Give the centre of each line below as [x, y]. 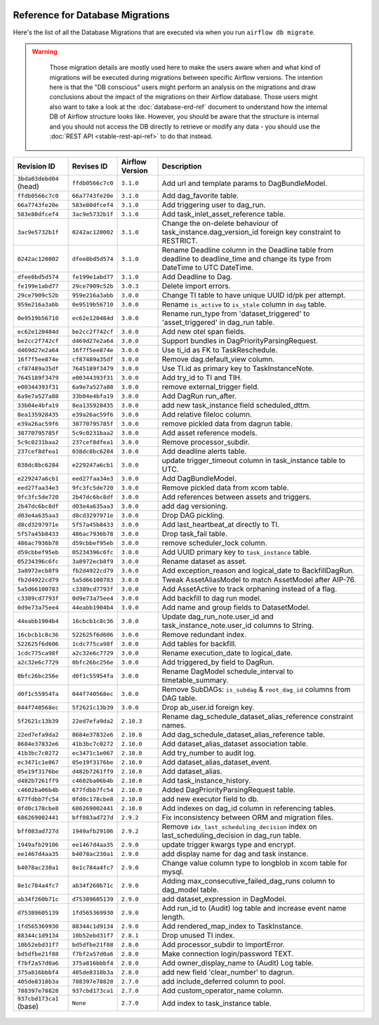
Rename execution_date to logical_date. [227, 653]
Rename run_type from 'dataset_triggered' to [236, 314]
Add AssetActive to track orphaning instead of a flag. [250, 589]
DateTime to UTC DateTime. [208, 268]
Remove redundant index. [204, 635]
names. [174, 725]
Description [182, 166]
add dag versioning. [195, 507]
